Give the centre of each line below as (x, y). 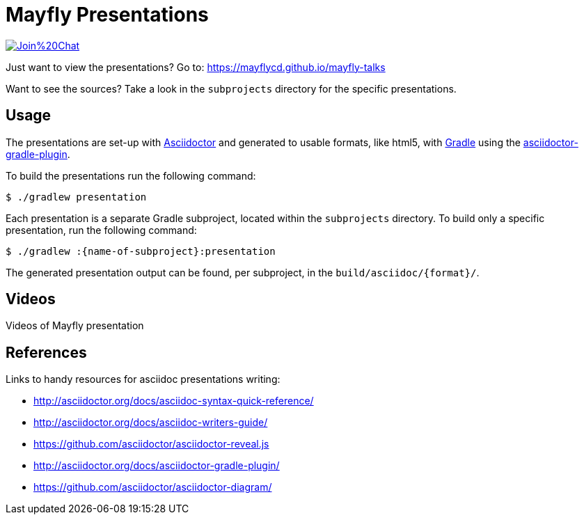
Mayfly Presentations (107, 15)
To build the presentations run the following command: (131, 175)
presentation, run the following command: (101, 230)
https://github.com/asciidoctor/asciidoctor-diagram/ (153, 487)
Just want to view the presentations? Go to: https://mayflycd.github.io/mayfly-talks (196, 67)
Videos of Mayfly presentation (75, 326)
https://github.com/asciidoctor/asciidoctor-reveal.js (151, 444)
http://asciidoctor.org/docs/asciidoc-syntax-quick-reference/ (174, 401)
